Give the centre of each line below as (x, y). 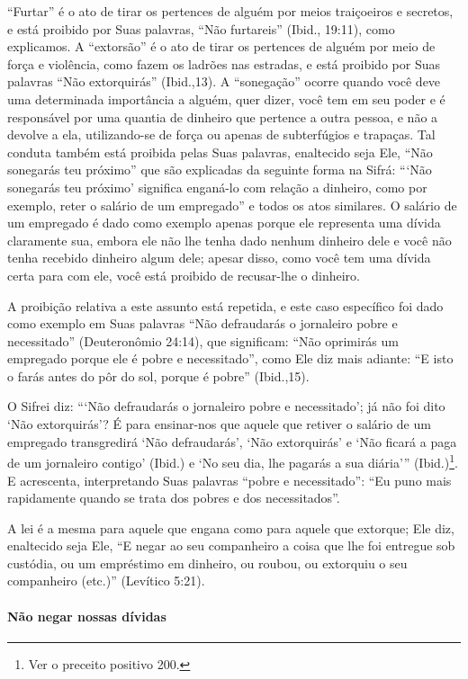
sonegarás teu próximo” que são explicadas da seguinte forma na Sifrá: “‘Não (220, 170)
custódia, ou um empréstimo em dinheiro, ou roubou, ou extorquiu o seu (207, 563)
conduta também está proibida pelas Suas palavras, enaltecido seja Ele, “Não (220, 152)
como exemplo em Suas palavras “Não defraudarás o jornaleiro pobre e (202, 323)
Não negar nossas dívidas (87, 616)
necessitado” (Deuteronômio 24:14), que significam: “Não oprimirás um (203, 340)
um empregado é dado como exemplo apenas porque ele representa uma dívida (224, 223)
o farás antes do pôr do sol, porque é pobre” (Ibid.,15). (158, 375)
